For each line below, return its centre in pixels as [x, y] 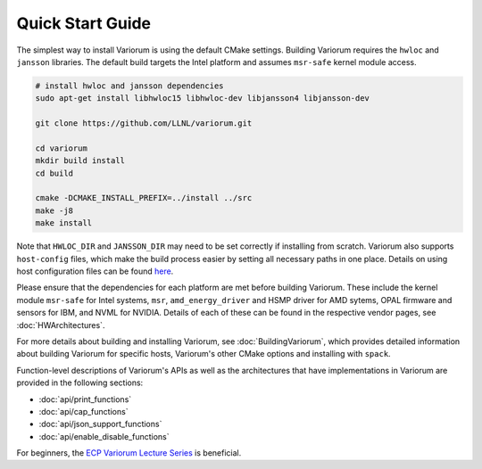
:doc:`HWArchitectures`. [61, 325]
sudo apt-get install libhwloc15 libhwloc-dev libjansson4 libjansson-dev [203, 99]
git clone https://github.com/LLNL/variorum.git [144, 123]
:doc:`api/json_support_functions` [100, 424]
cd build [54, 173]
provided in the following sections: [80, 383]
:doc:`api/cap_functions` [83, 411]
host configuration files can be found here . [95, 271]
